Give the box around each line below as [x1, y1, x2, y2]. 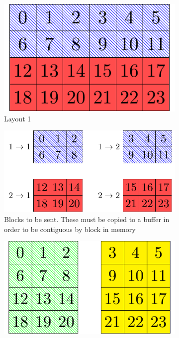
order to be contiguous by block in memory [4, 224, 136, 234]
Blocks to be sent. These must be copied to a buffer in [4, 214, 170, 225]
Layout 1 [4, 113, 31, 123]
